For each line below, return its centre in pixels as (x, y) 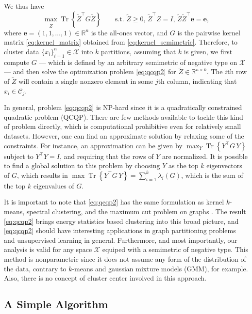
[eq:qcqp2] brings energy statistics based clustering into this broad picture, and (121, 221)
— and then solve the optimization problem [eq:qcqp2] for (90, 71)
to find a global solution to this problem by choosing (82, 165)
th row (237, 71)
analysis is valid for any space (48, 249)
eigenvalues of (54, 185)
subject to (19, 156)
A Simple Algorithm (56, 304)
